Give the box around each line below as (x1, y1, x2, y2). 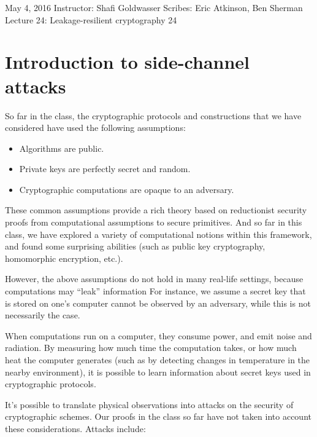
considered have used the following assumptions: (5, 121, 186, 134)
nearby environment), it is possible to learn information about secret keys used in (5, 365, 311, 378)
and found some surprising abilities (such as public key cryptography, (5, 240, 265, 253)
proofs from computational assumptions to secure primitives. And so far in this (5, 216, 302, 229)
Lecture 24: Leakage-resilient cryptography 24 (5, 13, 177, 26)
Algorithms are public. (19, 141, 104, 154)
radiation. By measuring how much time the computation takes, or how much (5, 341, 297, 354)
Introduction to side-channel (5, 49, 250, 74)
